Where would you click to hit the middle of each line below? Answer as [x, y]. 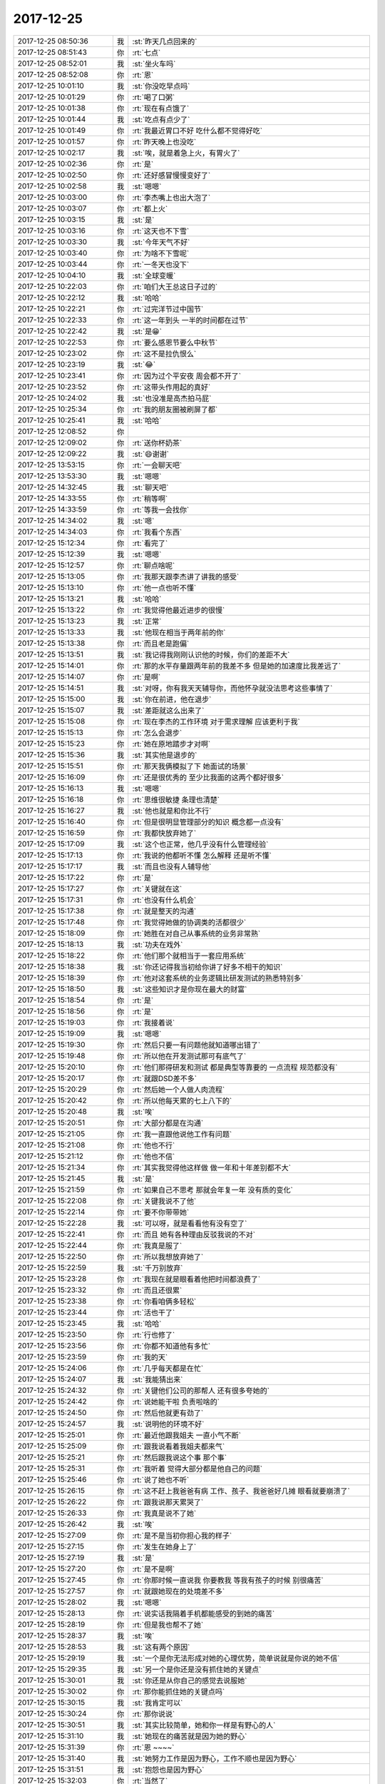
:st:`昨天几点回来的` [165, 41]
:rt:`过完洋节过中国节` [168, 309]
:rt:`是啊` [147, 676]
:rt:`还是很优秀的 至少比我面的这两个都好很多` [208, 777]
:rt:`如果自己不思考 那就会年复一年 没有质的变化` [213, 1190]
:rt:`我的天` [150, 1357]
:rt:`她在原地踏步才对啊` [171, 744]
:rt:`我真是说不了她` [164, 1513]
